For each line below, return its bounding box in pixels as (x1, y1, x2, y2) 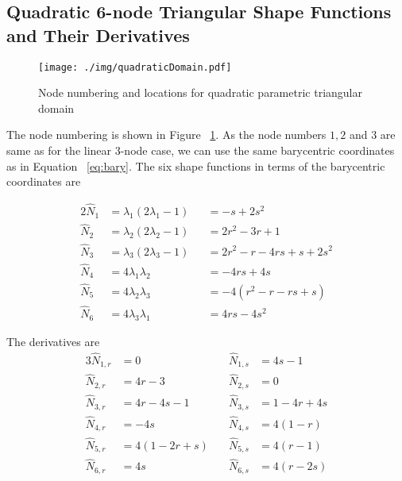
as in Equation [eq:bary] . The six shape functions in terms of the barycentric (6, 157, 385, 174)
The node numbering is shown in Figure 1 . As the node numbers (6, 126, 327, 143)
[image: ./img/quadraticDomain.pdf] (38, 61, 232, 73)
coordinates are (6, 173, 81, 190)
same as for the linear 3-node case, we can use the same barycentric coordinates (6, 142, 395, 159)
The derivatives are (6, 333, 100, 349)
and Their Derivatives (6, 22, 190, 47)
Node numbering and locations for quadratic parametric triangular (38, 84, 362, 101)
